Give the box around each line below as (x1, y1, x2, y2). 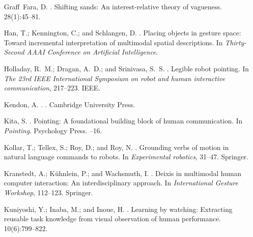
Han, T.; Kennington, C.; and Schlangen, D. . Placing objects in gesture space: (4, 28, 241, 38)
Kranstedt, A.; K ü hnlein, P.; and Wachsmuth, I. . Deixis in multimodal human (4, 168, 241, 178)
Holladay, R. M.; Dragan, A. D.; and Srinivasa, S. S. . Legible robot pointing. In (4, 63, 249, 73)
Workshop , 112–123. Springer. (4, 187, 93, 197)
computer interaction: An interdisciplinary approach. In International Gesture (4, 178, 238, 188)
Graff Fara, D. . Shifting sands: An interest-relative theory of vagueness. (4, 1, 222, 11)
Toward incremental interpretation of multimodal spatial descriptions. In (4, 37, 223, 47)
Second (4, 47, 25, 57)
